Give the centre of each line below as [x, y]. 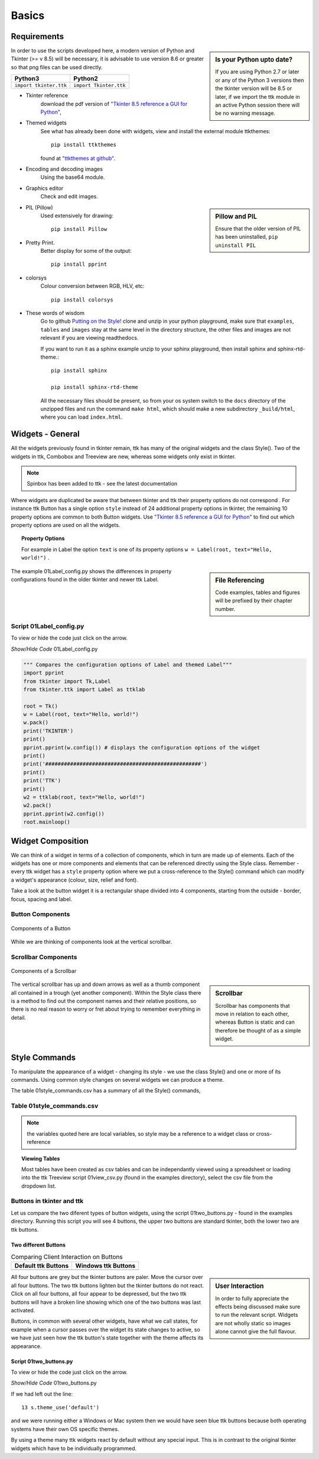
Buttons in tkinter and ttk [47, 1201]
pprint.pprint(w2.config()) [64, 814]
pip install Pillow [79, 229]
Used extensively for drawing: [77, 216]
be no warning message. [245, 113]
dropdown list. [39, 1186]
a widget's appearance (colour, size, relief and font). [75, 880]
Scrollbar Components [44, 957]
